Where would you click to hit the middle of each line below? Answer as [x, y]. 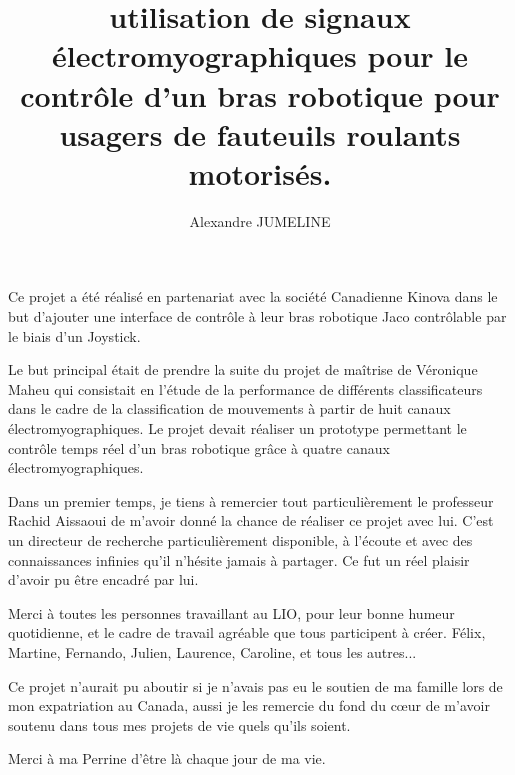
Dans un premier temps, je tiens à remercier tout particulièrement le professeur [251, 500]
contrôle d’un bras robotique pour [260, 94]
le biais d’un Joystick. [74, 335]
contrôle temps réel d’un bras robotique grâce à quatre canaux [199, 447]
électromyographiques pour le [260, 55]
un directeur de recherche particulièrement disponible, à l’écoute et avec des [240, 540]
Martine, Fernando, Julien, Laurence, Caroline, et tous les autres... [212, 651]
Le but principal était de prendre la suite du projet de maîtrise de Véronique [243, 369]
